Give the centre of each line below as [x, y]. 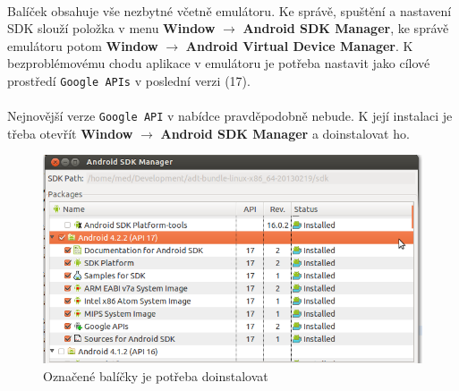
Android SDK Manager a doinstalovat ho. [285, 133]
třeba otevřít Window [70, 133]
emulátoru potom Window [83, 45]
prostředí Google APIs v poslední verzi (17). [129, 80]
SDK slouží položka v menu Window [111, 28]
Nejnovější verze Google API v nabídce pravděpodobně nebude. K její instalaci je [230, 116]
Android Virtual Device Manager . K [299, 45]
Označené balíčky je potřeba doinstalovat [156, 375]
